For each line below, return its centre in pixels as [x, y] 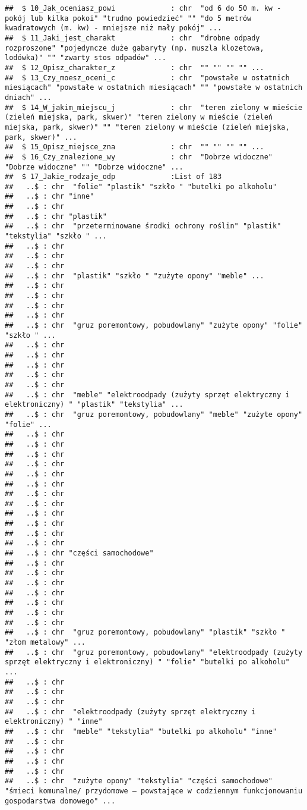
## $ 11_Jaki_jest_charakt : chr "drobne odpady [132, 38]
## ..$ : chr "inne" [50, 197]
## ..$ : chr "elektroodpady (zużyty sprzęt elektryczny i [130, 712]
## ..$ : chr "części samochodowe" [79, 553]
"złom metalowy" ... [45, 642]
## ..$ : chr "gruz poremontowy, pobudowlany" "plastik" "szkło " [145, 632]
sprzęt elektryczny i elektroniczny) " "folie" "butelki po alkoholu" [147, 662]
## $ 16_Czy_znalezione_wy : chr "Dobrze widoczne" [139, 157]
